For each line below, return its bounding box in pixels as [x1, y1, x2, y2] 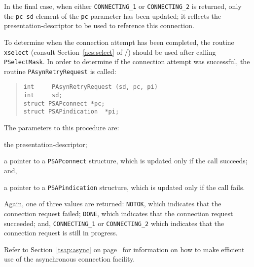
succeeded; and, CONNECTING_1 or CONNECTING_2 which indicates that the [4, 218, 224, 228]
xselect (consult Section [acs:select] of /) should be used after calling [4, 46, 216, 57]
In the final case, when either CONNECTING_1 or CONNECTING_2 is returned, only [4, 1, 242, 11]
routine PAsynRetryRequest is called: [4, 66, 116, 76]
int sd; [23, 92, 63, 99]
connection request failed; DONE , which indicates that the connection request [4, 208, 233, 218]
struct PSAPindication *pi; [23, 108, 119, 115]
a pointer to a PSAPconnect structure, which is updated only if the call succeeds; [4, 155, 248, 166]
